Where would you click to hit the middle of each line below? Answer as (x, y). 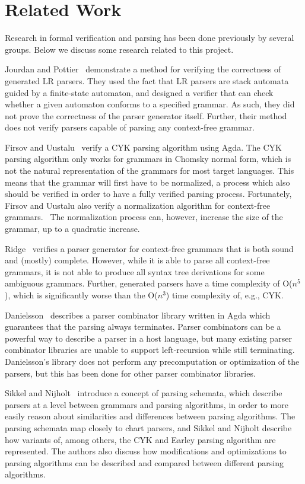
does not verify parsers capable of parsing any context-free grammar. (130, 127)
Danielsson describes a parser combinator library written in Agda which (138, 315)
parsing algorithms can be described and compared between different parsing (144, 462)
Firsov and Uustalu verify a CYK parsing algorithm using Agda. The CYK (143, 147)
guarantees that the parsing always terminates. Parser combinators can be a (143, 327)
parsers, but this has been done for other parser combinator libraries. (130, 373)
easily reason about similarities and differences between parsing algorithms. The (150, 416)
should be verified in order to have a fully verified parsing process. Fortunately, (148, 194)
